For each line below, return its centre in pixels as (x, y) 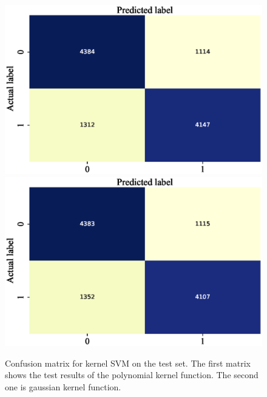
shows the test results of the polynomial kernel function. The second (132, 375)
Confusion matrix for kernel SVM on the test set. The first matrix (128, 363)
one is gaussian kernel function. (63, 386)
